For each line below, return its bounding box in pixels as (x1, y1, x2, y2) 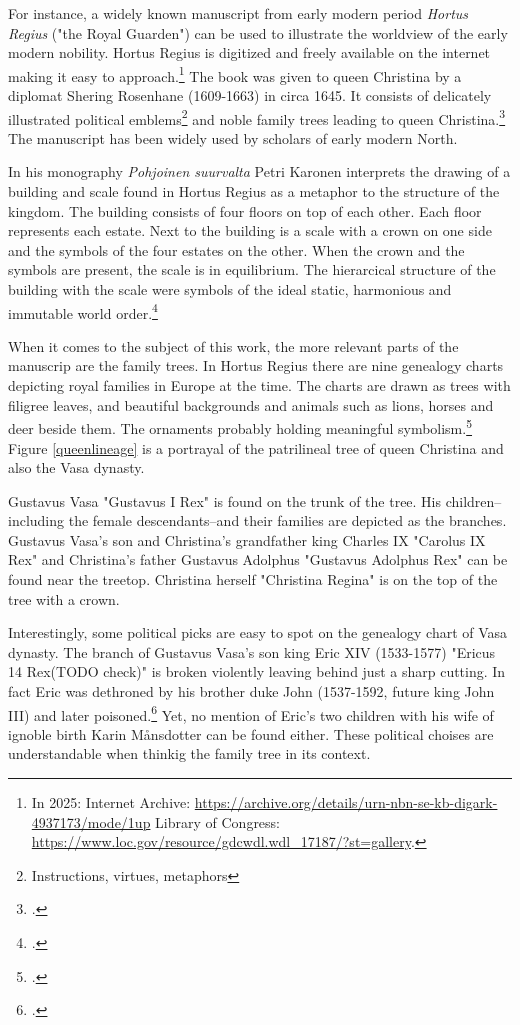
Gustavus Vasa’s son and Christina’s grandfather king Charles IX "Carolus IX (8, 529, 486, 550)
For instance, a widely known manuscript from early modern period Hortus (8, 3, 469, 23)
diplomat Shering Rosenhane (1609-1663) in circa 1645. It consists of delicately (8, 85, 492, 106)
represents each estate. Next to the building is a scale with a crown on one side (8, 220, 492, 241)
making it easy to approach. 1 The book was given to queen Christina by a (8, 62, 462, 86)
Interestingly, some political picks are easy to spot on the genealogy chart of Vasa (8, 622, 508, 643)
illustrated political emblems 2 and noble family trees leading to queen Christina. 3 (8, 105, 506, 129)
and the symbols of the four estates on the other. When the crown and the (8, 239, 465, 260)
